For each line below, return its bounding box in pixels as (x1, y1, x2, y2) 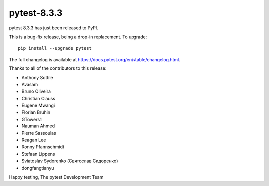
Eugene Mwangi (21, 102, 55, 109)
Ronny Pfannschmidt (21, 144, 65, 150)
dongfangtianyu (21, 165, 54, 171)
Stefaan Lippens (21, 151, 55, 157)
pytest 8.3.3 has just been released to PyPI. (9, 25, 98, 31)
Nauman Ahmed (21, 123, 55, 129)
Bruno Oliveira (21, 88, 51, 94)
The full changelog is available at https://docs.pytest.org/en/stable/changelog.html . (9, 56, 180, 62)
